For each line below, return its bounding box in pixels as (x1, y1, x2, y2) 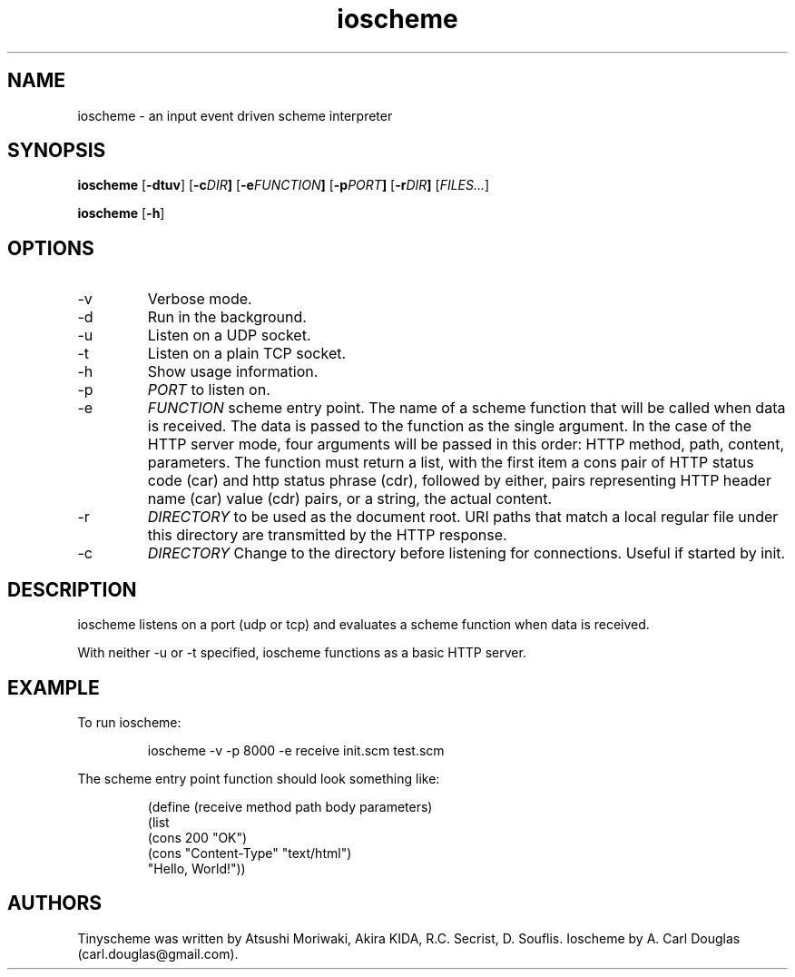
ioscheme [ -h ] (77, 205, 165, 222)
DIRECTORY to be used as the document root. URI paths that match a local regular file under (147, 508, 779, 527)
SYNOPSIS (7, 139, 106, 163)
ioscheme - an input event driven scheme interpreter (77, 107, 393, 123)
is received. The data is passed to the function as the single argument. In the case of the (147, 417, 752, 436)
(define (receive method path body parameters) (147, 798, 433, 814)
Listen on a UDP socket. (147, 326, 311, 345)
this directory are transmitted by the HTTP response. (147, 526, 507, 545)
